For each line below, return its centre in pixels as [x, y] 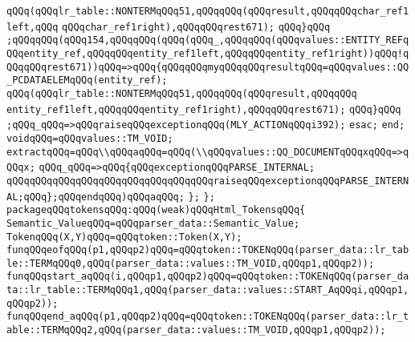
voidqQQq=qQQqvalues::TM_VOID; [90, 138]
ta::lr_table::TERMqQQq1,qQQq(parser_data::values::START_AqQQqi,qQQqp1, [208, 290]
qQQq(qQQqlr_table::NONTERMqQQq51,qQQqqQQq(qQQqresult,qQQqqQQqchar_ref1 [208, 11]
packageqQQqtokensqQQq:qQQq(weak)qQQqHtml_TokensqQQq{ [156, 210]
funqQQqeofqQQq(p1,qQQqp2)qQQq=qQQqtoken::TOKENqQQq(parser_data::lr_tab [208, 250]
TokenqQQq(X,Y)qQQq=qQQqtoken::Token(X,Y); [124, 237]
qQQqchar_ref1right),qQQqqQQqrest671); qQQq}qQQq [196, 27]
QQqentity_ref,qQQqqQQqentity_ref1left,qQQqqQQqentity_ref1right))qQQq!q [208, 53]
